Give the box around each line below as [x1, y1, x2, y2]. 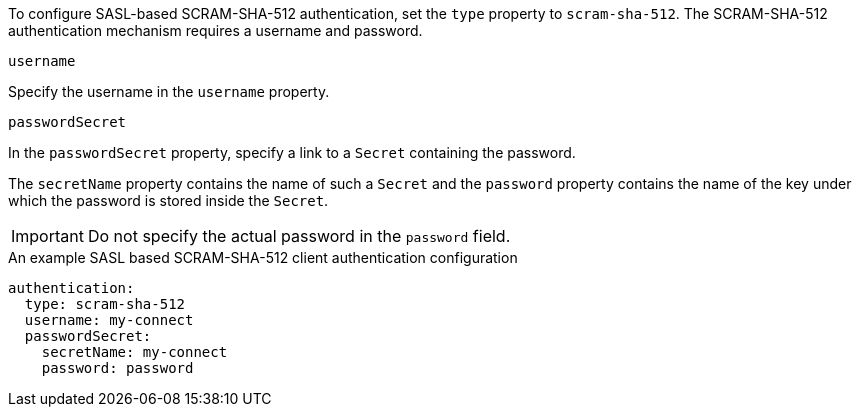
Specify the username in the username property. [8, 83, 330, 100]
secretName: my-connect [41, 344, 228, 360]
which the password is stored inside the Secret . [8, 192, 329, 209]
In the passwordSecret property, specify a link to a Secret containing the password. [8, 144, 576, 161]
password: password [41, 360, 194, 376]
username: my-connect [24, 312, 194, 328]
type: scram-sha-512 [24, 296, 186, 312]
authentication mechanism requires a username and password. [8, 22, 423, 39]
